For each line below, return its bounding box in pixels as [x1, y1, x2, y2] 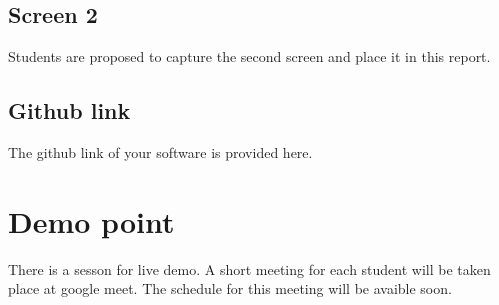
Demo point [8, 200, 175, 241]
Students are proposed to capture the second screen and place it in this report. [8, 46, 491, 67]
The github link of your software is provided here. [8, 142, 313, 162]
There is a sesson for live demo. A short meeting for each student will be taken [8, 258, 491, 279]
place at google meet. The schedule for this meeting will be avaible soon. [8, 278, 452, 299]
